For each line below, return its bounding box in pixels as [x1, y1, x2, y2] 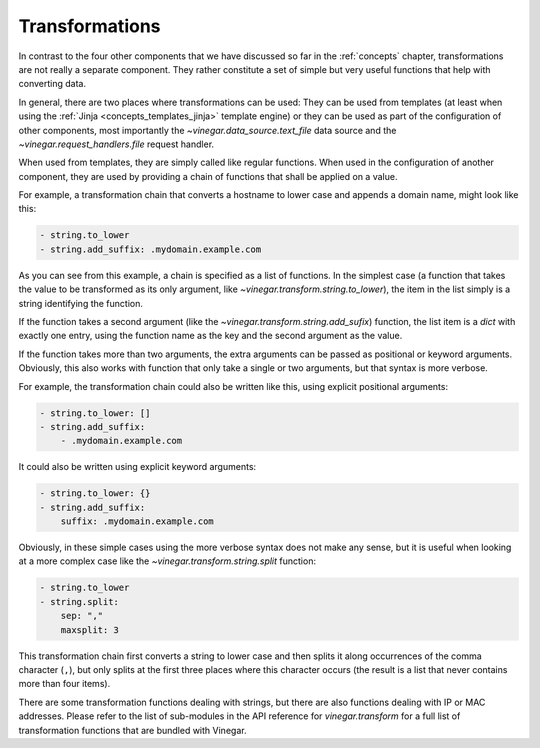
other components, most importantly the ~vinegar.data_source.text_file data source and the [18, 124, 397, 136]
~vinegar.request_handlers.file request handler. [18, 138, 215, 150]
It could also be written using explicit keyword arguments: [18, 461, 257, 473]
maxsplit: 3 [60, 624, 120, 635]
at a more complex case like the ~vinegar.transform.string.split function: [18, 555, 317, 567]
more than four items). [18, 678, 111, 690]
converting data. [18, 78, 87, 90]
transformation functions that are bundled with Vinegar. [18, 724, 247, 736]
